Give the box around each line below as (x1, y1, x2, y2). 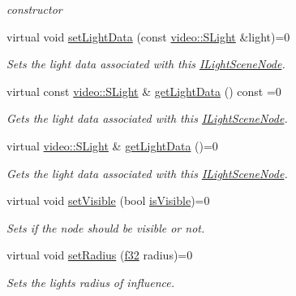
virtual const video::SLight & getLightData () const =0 (6, 82, 281, 99)
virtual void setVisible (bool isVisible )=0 (6, 192, 210, 209)
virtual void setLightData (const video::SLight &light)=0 (6, 28, 290, 45)
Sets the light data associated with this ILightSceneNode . (6, 55, 285, 72)
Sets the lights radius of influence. (6, 273, 175, 290)
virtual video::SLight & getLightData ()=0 (6, 137, 218, 154)
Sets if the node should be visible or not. (6, 219, 205, 236)
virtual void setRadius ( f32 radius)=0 (6, 246, 193, 263)
